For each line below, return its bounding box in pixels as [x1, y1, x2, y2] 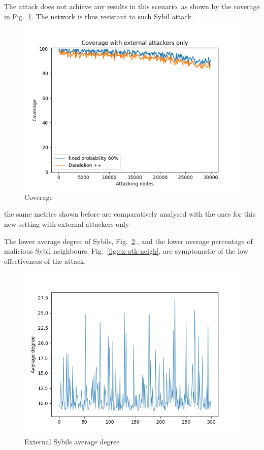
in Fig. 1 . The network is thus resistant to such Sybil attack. [4, 11, 193, 21]
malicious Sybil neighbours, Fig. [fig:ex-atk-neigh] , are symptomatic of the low [4, 246, 248, 256]
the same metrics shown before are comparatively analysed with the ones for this [4, 209, 256, 219]
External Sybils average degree [24, 436, 120, 446]
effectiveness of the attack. [4, 255, 86, 266]
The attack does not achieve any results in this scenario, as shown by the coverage [4, 1, 260, 11]
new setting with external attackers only [4, 218, 129, 229]
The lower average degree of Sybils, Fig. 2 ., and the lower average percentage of [4, 235, 253, 246]
